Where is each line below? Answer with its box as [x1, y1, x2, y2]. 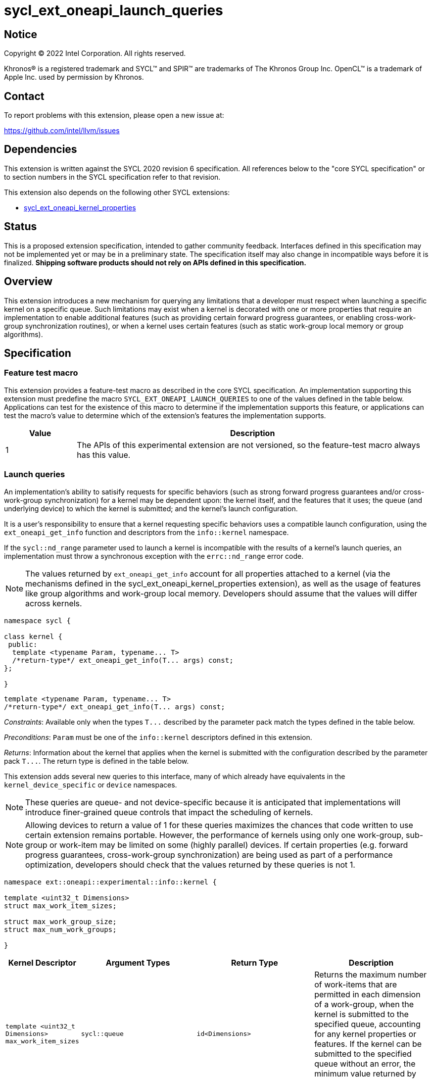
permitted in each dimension [314, 989, 421, 999]
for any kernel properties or [314, 1029, 417, 1039]
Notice [4, 28, 38, 41]
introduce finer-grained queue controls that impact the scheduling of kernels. [25, 807, 313, 817]
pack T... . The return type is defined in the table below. [4, 756, 189, 765]
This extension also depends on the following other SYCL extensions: [4, 188, 230, 196]
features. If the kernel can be [314, 1038, 422, 1049]
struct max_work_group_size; [4, 917, 117, 926]
